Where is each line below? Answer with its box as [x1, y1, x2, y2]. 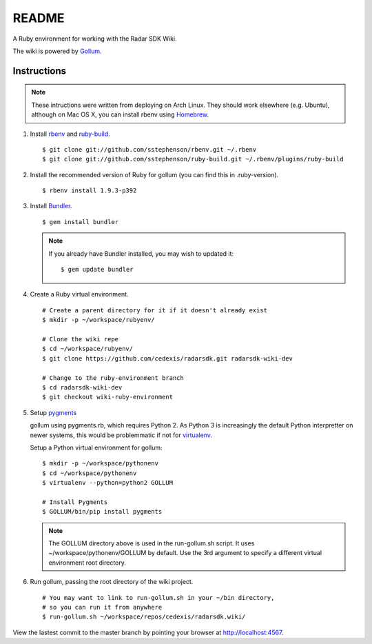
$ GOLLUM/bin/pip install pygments [42, 507, 163, 516]
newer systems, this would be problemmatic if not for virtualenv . [30, 431, 213, 439]
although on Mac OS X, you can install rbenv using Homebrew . [31, 110, 209, 119]
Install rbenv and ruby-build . [30, 130, 110, 138]
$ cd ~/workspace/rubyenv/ [42, 345, 134, 353]
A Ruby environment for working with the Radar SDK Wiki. [12, 34, 177, 43]
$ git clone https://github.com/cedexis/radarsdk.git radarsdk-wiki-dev [42, 354, 293, 362]
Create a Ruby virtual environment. [30, 290, 129, 299]
